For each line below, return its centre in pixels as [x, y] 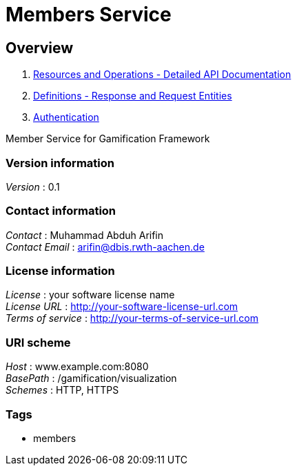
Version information [60, 163]
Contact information [61, 211]
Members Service [89, 15]
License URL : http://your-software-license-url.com [122, 307]
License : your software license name [90, 295]
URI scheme [38, 342]
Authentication [66, 117]
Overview [40, 48]
